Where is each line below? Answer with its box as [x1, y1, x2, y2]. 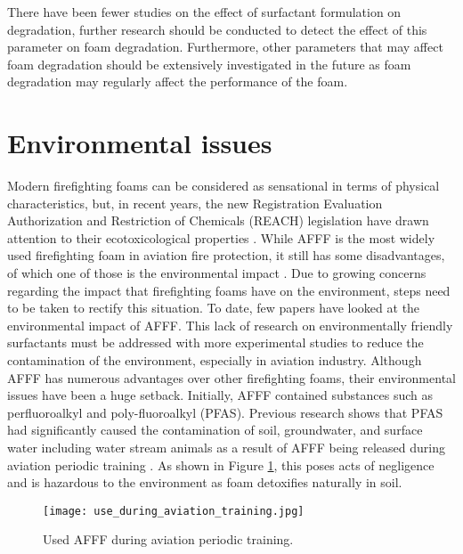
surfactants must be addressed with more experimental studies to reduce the [7, 333, 424, 352]
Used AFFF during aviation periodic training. [43, 530, 294, 549]
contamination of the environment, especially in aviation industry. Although [7, 351, 422, 370]
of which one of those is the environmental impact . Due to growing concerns [7, 264, 426, 282]
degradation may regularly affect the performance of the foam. [7, 72, 348, 91]
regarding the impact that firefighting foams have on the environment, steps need [7, 281, 451, 299]
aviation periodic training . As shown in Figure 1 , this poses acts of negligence [7, 455, 435, 474]
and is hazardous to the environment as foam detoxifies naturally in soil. [7, 473, 402, 492]
